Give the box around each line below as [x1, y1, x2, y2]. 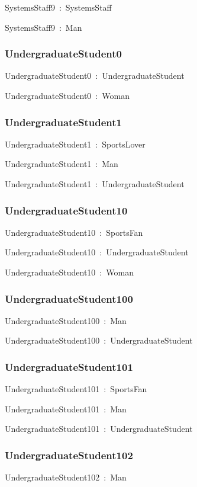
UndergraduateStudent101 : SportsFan [5, 383, 147, 395]
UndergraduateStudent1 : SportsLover [5, 137, 146, 150]
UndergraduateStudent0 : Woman [5, 89, 130, 101]
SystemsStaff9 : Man [5, 21, 82, 33]
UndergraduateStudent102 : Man [5, 471, 127, 483]
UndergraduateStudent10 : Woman [5, 266, 134, 278]
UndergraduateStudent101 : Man [5, 402, 127, 415]
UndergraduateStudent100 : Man [5, 314, 127, 326]
